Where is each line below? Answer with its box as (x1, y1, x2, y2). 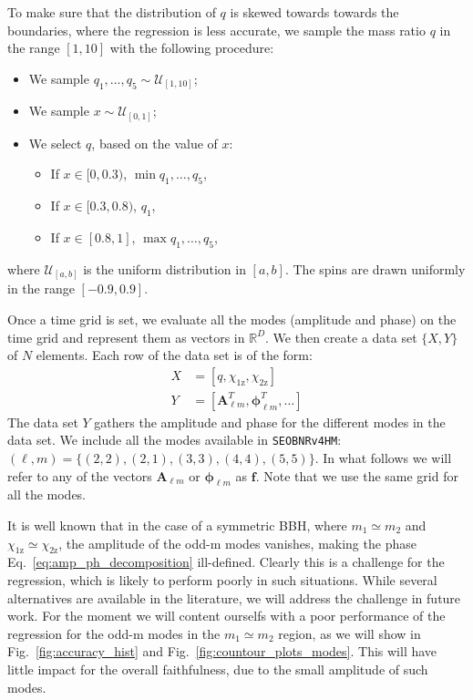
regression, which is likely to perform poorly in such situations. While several (7, 570, 437, 589)
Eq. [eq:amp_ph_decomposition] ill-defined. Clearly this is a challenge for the (7, 552, 445, 571)
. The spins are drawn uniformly (284, 259, 466, 278)
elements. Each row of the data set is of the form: (36, 345, 313, 365)
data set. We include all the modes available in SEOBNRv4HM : (7, 430, 342, 449)
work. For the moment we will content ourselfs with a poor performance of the (7, 606, 446, 625)
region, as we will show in (278, 623, 421, 643)
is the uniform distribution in (83, 259, 246, 278)
